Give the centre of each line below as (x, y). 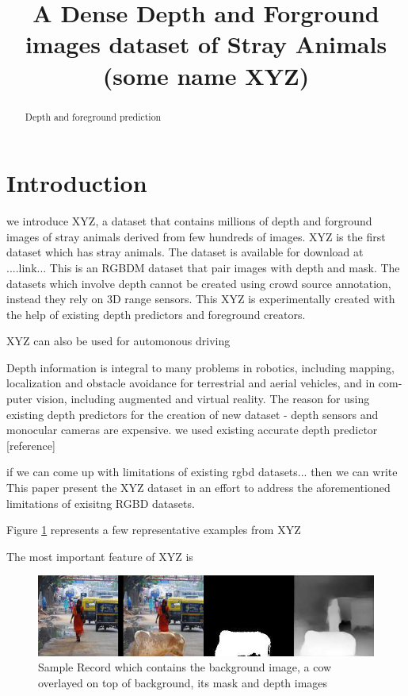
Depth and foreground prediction (93, 116)
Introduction (77, 183)
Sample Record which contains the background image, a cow (185, 667)
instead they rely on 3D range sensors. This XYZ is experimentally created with (201, 299)
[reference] (31, 445)
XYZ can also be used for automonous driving (118, 341)
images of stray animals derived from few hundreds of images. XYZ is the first (196, 236)
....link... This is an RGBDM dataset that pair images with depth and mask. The (203, 267)
